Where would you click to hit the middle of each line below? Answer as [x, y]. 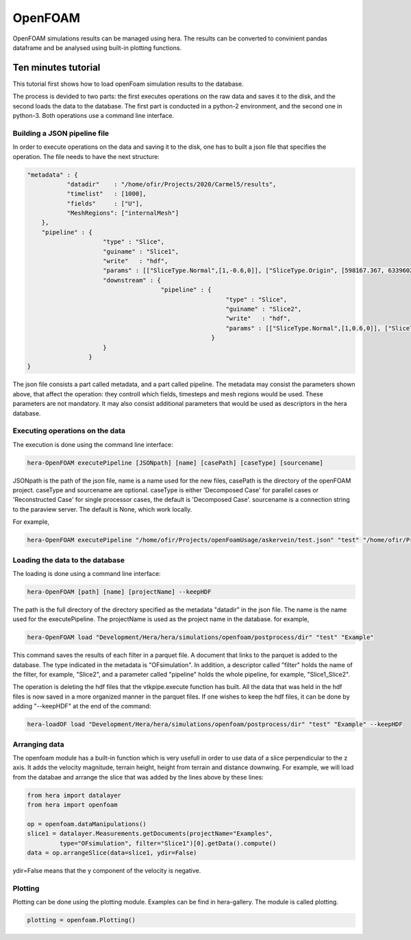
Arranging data [38, 744]
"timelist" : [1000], [107, 194]
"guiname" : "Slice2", [264, 309]
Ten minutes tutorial [57, 68]
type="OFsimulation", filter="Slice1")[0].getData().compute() [168, 843]
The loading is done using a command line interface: [87, 573]
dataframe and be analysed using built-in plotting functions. [97, 47]
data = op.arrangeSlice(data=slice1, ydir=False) [112, 853]
